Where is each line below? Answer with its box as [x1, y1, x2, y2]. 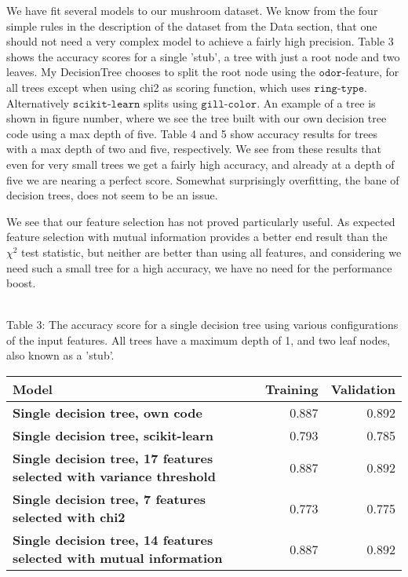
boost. [6, 275, 36, 291]
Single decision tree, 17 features [13, 449, 213, 468]
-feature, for [341, 64, 399, 80]
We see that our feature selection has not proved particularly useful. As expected [6, 213, 395, 229]
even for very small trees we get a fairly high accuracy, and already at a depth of [6, 155, 395, 172]
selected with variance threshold [13, 467, 216, 486]
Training [264, 380, 319, 399]
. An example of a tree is [257, 94, 376, 111]
